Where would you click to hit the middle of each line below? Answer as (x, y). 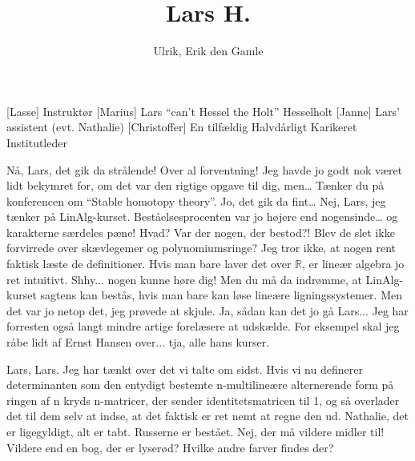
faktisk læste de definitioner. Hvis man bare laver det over (149, 264)
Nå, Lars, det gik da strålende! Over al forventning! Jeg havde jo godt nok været (205, 169)
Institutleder (37, 142)
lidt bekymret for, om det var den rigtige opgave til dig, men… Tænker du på (195, 185)
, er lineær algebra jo (353, 264)
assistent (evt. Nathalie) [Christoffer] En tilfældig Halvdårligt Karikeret (182, 127)
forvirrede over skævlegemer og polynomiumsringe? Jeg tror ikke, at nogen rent (201, 248)
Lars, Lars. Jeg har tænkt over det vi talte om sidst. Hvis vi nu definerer (185, 369)
